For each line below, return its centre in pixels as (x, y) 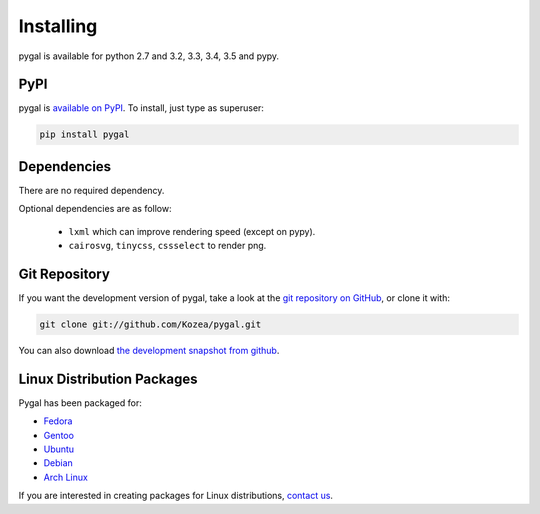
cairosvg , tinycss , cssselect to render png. (167, 246)
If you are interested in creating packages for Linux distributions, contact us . (176, 496)
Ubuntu (59, 449)
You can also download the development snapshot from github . (149, 350)
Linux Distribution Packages (108, 378)
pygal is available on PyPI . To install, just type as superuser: (141, 108)
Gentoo (59, 435)
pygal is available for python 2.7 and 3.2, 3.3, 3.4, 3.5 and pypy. (149, 56)
